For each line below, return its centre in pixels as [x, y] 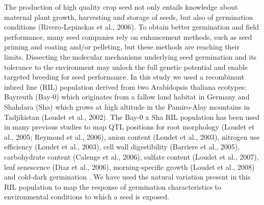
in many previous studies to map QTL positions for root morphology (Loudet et [129, 127]
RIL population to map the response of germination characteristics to [113, 186]
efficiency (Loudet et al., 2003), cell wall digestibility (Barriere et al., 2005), [122, 147]
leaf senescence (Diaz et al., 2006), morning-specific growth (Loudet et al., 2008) [129, 166]
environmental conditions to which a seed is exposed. [87, 197]
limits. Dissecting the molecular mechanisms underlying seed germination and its [130, 56]
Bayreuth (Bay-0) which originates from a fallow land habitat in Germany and [127, 97]
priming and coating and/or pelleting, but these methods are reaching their [122, 47]
